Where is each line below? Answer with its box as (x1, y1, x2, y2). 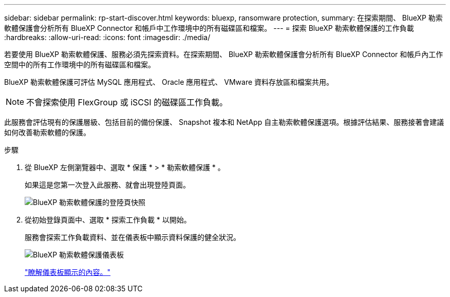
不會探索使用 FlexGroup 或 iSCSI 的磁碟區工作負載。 (26, 97, 228, 107)
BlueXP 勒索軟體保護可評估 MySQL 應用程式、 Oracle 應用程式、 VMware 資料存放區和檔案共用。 (4, 78, 334, 86)
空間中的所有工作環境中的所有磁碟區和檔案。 (4, 60, 155, 69)
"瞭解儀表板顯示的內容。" (25, 268, 111, 276)
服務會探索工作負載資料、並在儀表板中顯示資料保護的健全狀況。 (25, 233, 240, 242)
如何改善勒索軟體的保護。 (4, 128, 90, 137)
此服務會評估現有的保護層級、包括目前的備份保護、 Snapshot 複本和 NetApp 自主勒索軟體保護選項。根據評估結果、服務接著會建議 (4, 118, 444, 126)
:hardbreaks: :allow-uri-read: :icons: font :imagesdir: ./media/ (4, 33, 211, 42)
